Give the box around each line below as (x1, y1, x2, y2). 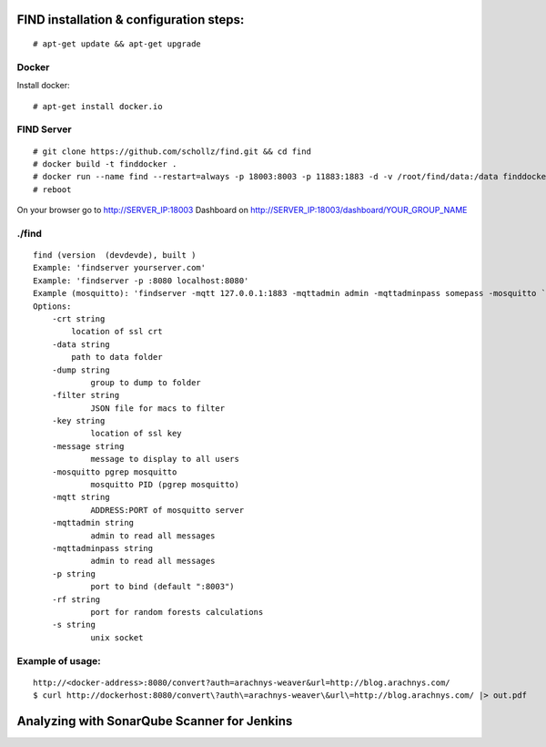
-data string (51, 339, 110, 350)
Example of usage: (16, 654, 101, 667)
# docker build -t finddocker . (33, 159, 177, 169)
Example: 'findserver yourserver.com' (33, 262, 207, 273)
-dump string (51, 364, 110, 375)
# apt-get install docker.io (33, 101, 163, 111)
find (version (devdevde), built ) (33, 251, 197, 261)
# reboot (33, 184, 72, 195)
